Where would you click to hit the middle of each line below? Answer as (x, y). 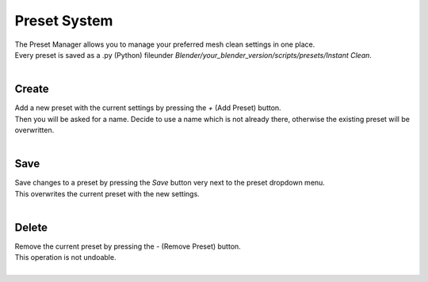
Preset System (64, 21)
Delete (31, 227)
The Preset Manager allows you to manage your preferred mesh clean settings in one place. (165, 44)
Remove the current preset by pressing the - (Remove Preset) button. (128, 246)
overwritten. (34, 130)
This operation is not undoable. (65, 257)
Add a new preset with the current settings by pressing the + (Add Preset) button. (148, 108)
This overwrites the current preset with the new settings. (107, 193)
